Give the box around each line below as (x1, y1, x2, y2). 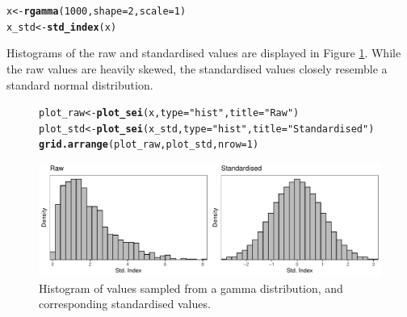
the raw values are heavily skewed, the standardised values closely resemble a (6, 60, 388, 77)
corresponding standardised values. (39, 295, 211, 312)
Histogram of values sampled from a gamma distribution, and (39, 279, 343, 296)
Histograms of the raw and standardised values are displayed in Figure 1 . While (6, 44, 401, 61)
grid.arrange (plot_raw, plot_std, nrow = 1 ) (39, 139, 259, 151)
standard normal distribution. (6, 76, 153, 93)
